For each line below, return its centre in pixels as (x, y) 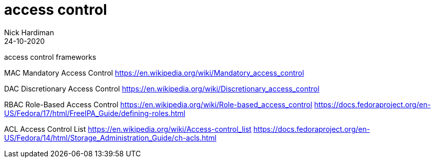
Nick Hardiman (29, 32)
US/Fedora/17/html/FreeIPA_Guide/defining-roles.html (95, 113)
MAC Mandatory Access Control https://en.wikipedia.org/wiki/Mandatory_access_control (154, 73)
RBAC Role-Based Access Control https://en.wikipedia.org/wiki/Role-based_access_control (158, 104)
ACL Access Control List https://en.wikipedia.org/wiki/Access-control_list (128, 129)
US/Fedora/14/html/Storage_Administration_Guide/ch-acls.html (110, 137)
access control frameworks (50, 57)
